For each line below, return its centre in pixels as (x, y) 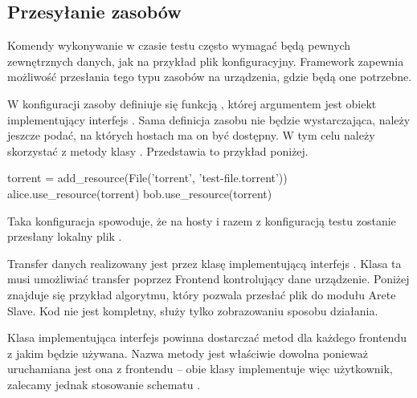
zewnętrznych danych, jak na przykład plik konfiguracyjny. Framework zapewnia (206, 61)
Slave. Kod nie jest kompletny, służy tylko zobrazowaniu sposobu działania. (193, 310)
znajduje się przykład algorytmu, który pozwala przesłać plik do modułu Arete (202, 294)
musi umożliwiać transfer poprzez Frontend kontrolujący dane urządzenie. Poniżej (208, 279)
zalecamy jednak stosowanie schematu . (104, 384)
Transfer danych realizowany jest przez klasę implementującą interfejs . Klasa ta (204, 263)
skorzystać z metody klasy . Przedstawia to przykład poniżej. (158, 150)
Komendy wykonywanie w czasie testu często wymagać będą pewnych (179, 45)
